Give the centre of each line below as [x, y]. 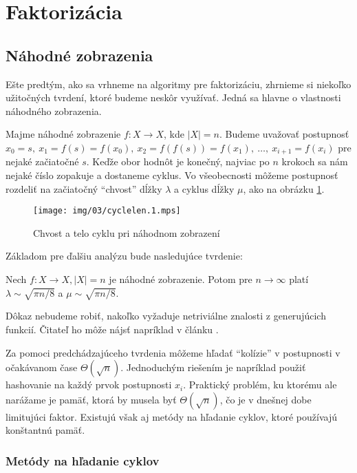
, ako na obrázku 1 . [284, 188]
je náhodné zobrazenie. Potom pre [181, 279]
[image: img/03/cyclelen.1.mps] [107, 211]
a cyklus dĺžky [204, 188]
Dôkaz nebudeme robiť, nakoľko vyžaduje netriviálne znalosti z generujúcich [166, 316]
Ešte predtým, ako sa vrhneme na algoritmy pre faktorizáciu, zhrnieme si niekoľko [178, 84]
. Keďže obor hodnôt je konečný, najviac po [178, 161]
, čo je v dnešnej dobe [266, 399]
